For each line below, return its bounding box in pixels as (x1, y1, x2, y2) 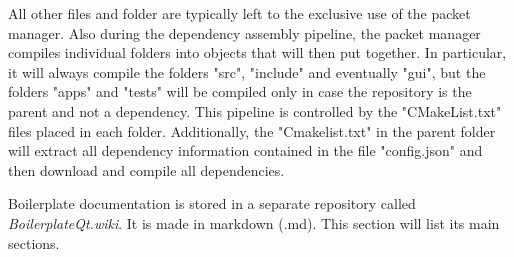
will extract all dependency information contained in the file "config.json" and (8, 140, 483, 161)
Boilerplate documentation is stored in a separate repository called (8, 193, 416, 214)
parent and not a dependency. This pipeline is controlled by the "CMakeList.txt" (8, 100, 502, 121)
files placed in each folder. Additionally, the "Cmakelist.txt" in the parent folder (8, 120, 496, 141)
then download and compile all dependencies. (8, 159, 285, 180)
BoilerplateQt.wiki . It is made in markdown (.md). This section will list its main (8, 212, 500, 233)
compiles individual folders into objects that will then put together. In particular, (8, 42, 507, 63)
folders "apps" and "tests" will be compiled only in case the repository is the (8, 81, 472, 102)
